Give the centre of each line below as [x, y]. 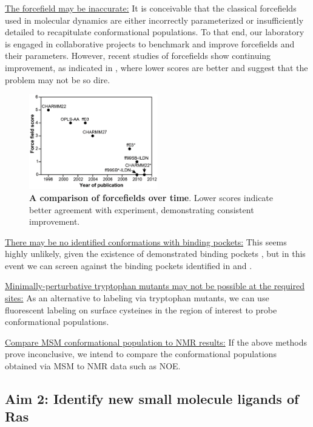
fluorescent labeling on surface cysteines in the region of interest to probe [141, 309]
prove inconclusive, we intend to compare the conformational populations [141, 354]
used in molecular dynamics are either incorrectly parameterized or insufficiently [154, 20]
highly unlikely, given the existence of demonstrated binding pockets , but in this [155, 254]
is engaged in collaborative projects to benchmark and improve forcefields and [150, 43]
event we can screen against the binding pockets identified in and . [129, 265]
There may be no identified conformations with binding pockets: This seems [146, 241]
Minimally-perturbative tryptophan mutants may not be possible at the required [155, 286]
